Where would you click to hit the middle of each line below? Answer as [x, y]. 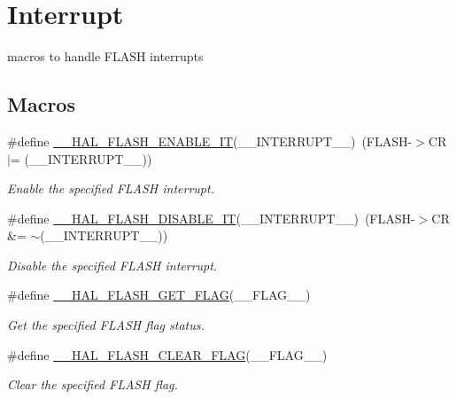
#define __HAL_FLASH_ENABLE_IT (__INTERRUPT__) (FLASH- [210, 141]
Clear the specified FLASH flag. [93, 384]
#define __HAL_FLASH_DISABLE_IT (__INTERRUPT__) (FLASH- [211, 218]
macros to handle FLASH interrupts [105, 56]
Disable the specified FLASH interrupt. [112, 265]
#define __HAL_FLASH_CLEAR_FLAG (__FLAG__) [167, 354]
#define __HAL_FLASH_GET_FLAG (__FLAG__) [159, 295]
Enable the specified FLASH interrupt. [111, 188]
